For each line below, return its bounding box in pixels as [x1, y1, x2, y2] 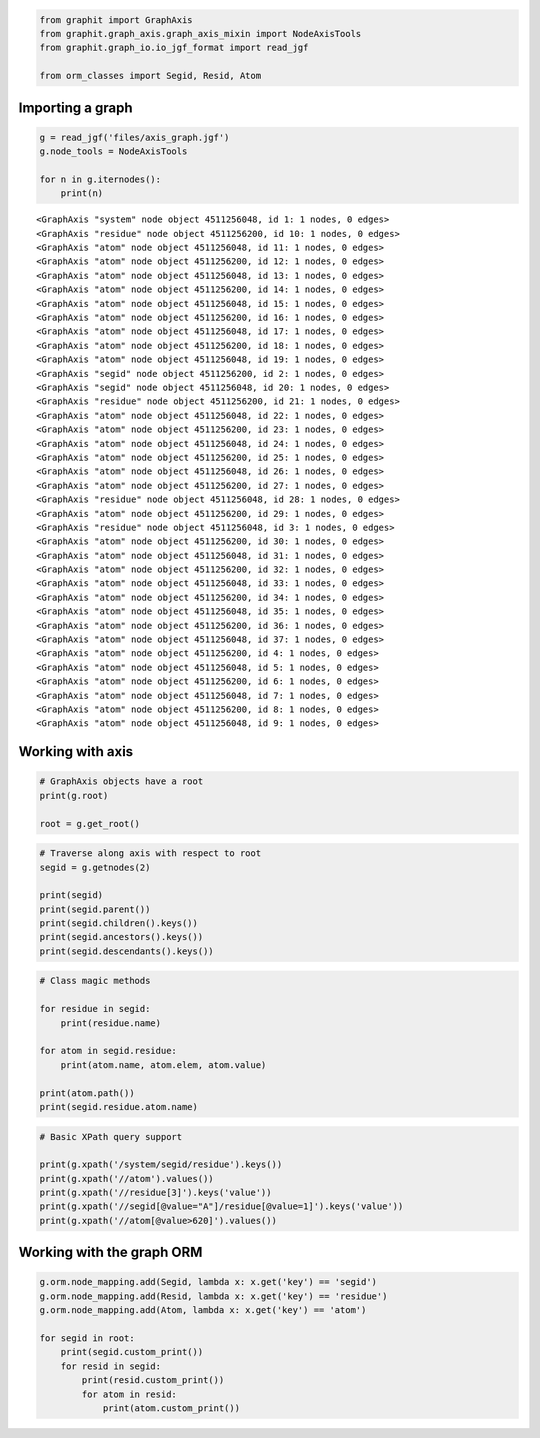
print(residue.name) [60, 1017, 162, 1029]
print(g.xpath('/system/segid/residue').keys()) [39, 1159, 283, 1170]
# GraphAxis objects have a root [39, 776, 204, 787]
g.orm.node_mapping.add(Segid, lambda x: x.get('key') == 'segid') [39, 1276, 378, 1288]
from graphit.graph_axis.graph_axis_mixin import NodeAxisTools [39, 28, 362, 39]
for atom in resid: [81, 1388, 177, 1400]
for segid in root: [39, 1333, 135, 1344]
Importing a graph [18, 99, 134, 116]
